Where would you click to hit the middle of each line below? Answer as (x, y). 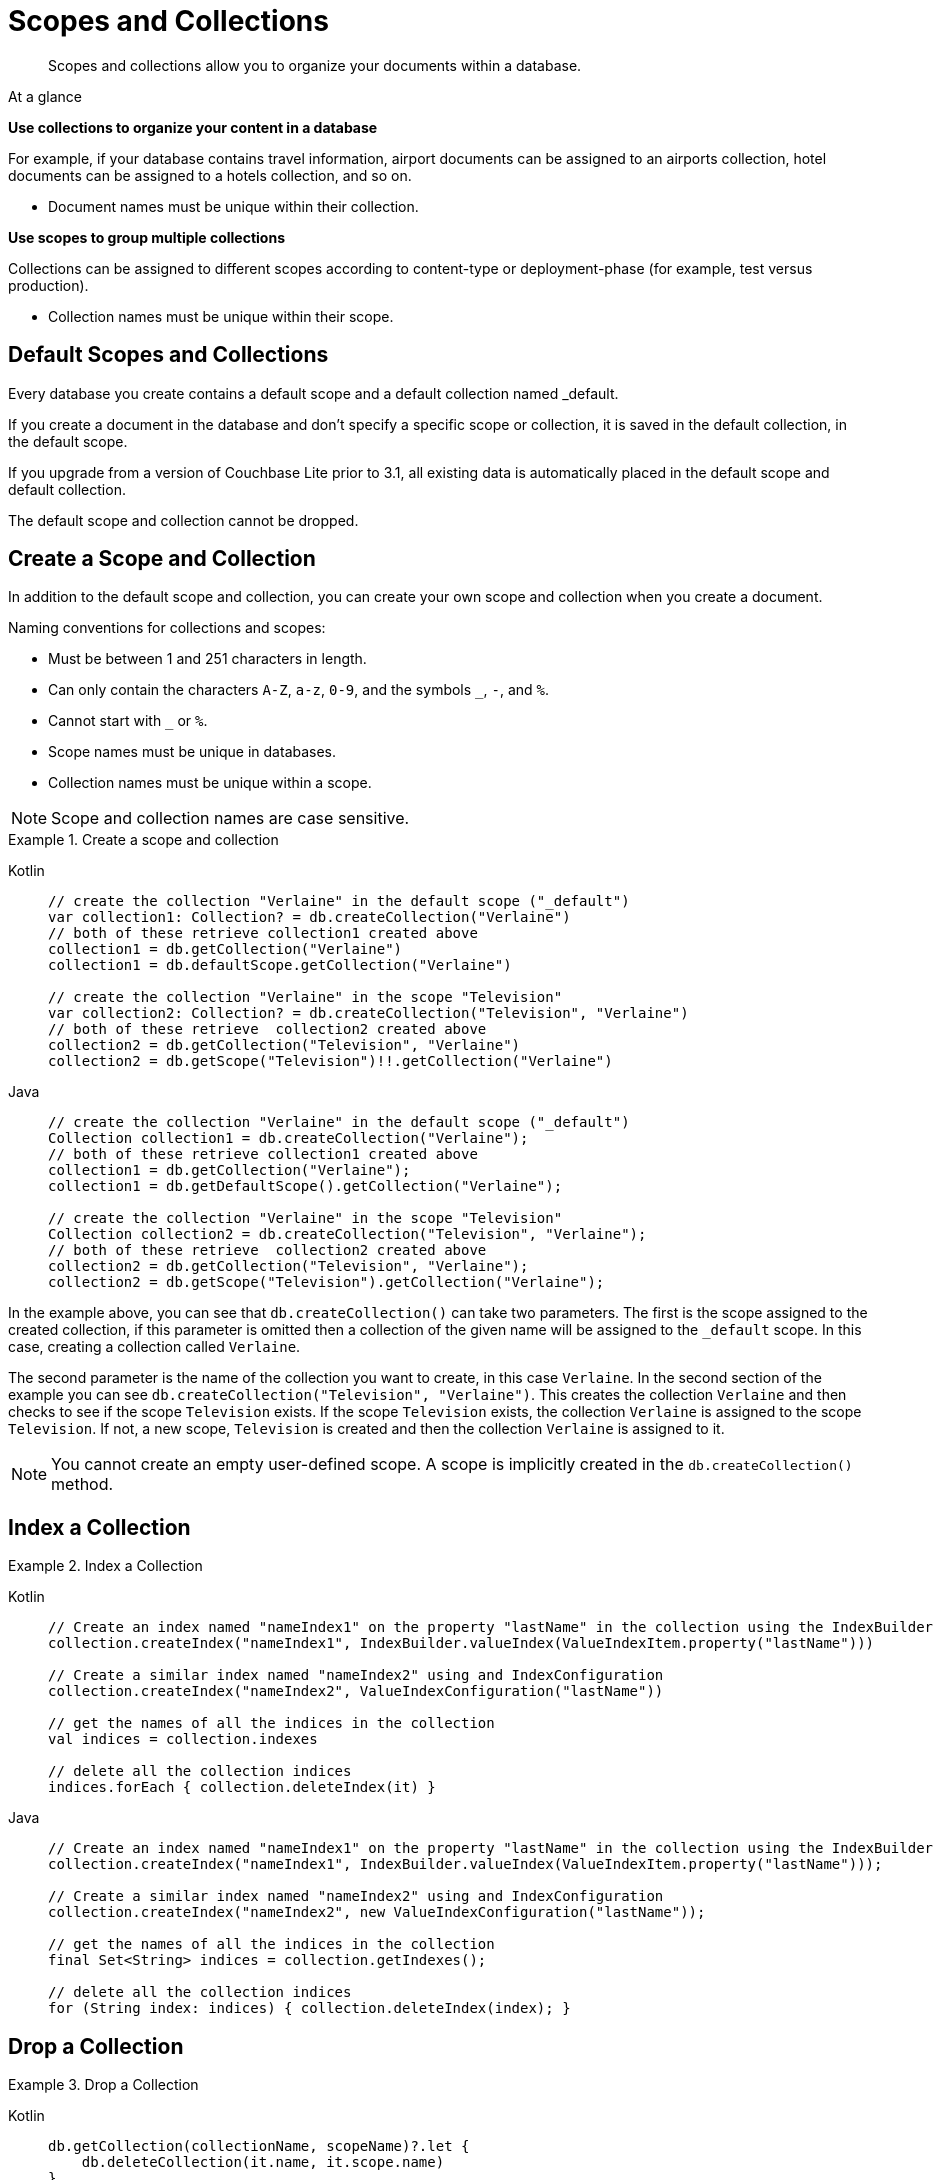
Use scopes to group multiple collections (147, 237)
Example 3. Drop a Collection (103, 2085)
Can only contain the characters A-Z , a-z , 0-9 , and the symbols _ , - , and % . (299, 690)
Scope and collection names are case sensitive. (230, 818)
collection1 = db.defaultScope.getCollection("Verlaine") (280, 965)
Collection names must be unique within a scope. (210, 783)
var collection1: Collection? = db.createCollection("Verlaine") (309, 917)
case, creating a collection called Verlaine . (154, 1347)
